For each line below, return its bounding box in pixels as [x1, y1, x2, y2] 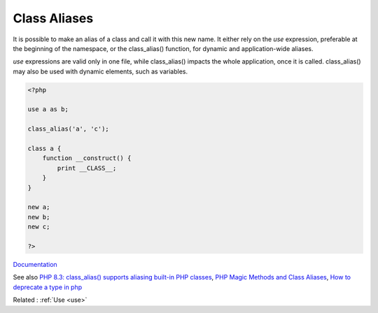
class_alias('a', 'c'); [27, 125, 110, 133]
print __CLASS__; [57, 164, 117, 172]
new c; [27, 223, 50, 231]
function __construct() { [42, 154, 132, 162]
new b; [27, 213, 50, 221]
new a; [27, 203, 50, 211]
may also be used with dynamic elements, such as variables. [13, 67, 188, 75]
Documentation [13, 260, 57, 268]
